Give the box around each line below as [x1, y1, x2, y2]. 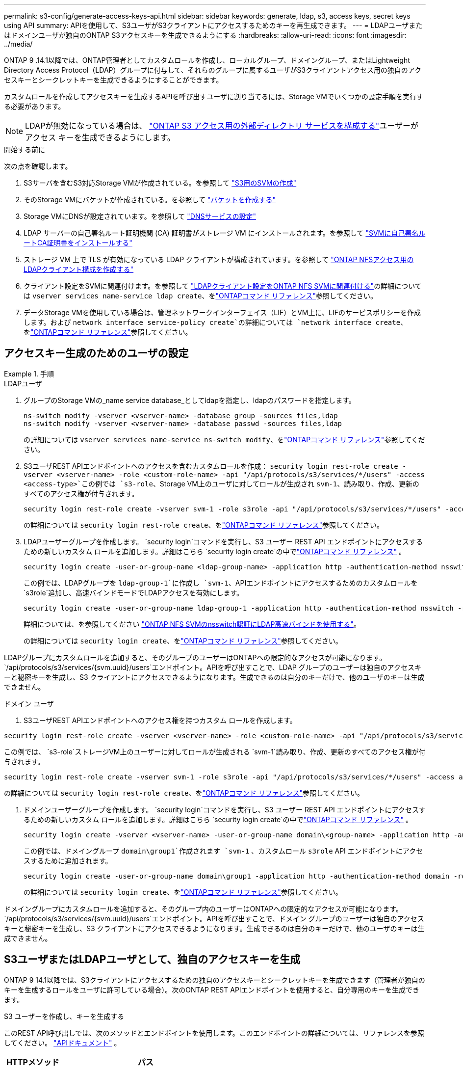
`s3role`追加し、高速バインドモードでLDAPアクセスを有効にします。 [24, 588, 244, 597]
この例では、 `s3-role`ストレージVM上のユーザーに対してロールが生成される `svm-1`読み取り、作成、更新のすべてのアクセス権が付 [4, 747, 426, 756]
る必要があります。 [4, 102, 65, 110]
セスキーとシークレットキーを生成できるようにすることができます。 [4, 76, 223, 84]
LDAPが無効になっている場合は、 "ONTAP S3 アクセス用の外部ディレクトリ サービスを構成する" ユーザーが [25, 121, 418, 131]
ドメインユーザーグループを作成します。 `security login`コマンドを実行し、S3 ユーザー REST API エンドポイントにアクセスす [24, 805, 426, 814]
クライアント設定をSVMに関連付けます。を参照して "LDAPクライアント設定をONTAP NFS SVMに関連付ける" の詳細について [24, 282, 422, 290]
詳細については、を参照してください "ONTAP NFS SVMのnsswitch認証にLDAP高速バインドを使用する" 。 [24, 619, 360, 628]
